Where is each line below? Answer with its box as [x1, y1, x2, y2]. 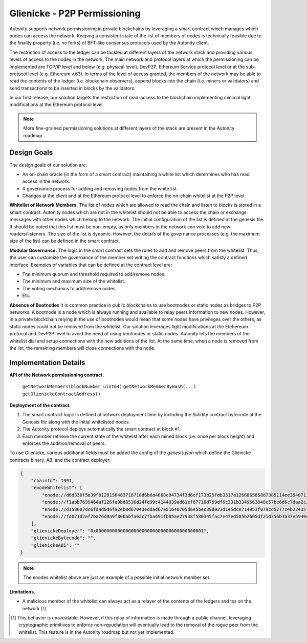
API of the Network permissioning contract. [9, 372, 104, 378]
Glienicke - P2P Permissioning [9, 8, 141, 19]
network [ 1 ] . [22, 605, 48, 611]
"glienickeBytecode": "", [31, 535, 96, 541]
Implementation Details [9, 358, 85, 367]
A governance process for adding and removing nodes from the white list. [22, 185, 178, 191]
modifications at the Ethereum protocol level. [9, 101, 104, 108]
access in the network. [22, 178, 71, 184]
